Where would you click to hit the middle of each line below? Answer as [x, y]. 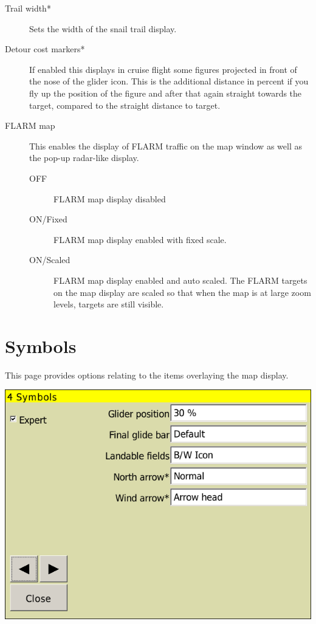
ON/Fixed [48, 219]
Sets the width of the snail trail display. [103, 28]
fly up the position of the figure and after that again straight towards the [166, 93]
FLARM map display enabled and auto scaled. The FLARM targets [180, 280]
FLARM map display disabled [110, 198]
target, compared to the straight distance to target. [125, 105]
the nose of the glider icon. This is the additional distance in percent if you [169, 81]
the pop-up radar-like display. [84, 158]
